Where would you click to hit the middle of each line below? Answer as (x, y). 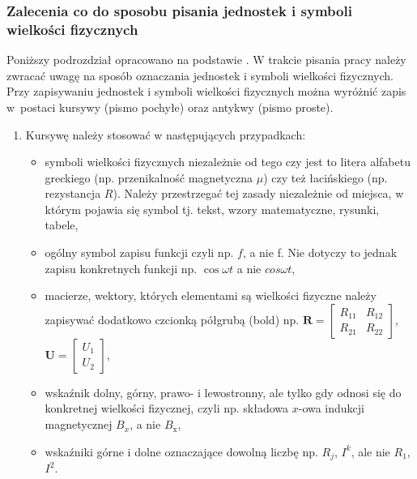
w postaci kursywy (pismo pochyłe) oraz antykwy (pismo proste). (170, 107)
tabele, (62, 225)
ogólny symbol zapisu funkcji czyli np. (139, 252)
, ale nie (370, 451)
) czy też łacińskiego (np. (326, 177)
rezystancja (73, 193)
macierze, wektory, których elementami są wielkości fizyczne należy (211, 295)
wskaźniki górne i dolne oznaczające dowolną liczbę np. (181, 451)
